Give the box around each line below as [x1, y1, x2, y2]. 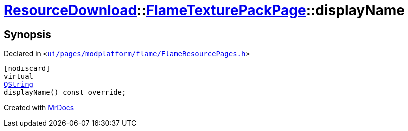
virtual [4, 72, 34, 81]
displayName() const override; [4, 88, 126, 97]
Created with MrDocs [4, 103, 74, 112]
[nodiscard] [4, 65, 50, 73]
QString [4, 80, 34, 89]
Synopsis [4, 28, 51, 41]
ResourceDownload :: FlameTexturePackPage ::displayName [4, 2, 405, 19]
